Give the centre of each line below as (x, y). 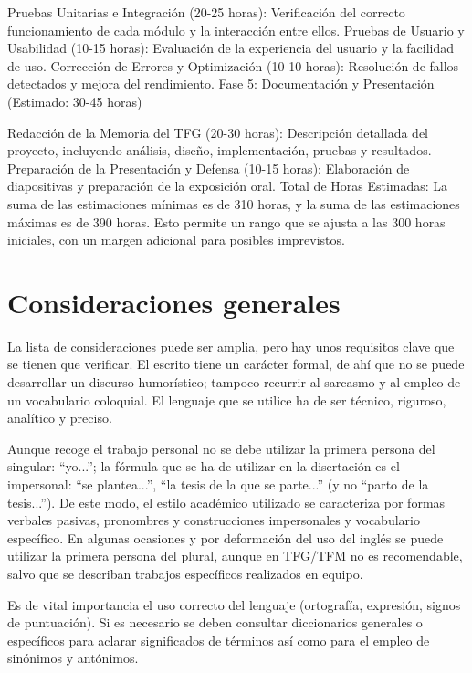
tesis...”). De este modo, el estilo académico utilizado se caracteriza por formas (226, 502)
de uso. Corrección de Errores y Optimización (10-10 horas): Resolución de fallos (233, 65)
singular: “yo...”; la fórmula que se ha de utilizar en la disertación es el (204, 466)
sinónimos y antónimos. (73, 658)
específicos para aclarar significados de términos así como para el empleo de (219, 640)
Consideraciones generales (174, 302)
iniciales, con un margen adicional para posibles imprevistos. (176, 240)
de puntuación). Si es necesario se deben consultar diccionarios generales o (215, 622)
